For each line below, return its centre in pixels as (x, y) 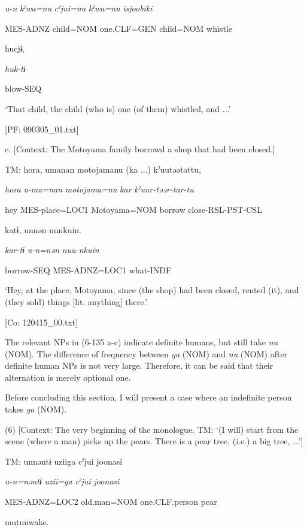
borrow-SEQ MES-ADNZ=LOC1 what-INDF (88, 269)
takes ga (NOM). (36, 409)
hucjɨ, (15, 48)
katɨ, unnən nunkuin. (43, 229)
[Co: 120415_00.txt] (42, 322)
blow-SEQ (23, 88)
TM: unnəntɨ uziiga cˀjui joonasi (64, 461)
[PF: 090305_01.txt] (42, 129)
